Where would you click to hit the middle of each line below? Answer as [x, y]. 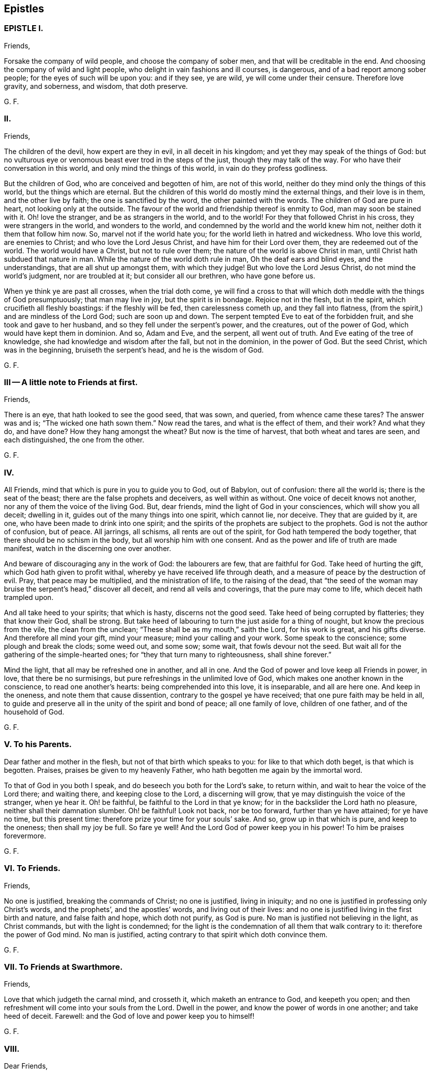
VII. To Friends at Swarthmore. [63, 967]
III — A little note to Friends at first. [71, 382]
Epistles [24, 9]
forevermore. [25, 835]
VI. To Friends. [32, 868]
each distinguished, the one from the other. [74, 440]
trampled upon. [29, 597]
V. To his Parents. [38, 744]
